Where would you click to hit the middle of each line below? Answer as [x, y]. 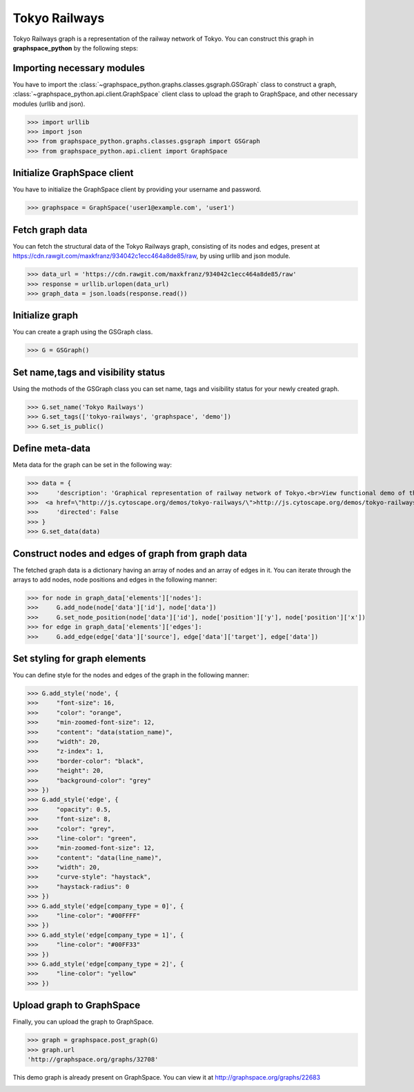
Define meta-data [52, 449]
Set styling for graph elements [79, 659]
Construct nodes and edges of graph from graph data [130, 554]
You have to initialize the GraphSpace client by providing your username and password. [137, 189]
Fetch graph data [50, 230]
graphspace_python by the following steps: [75, 48]
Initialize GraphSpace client [73, 173]
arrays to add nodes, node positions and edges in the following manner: [115, 579]
